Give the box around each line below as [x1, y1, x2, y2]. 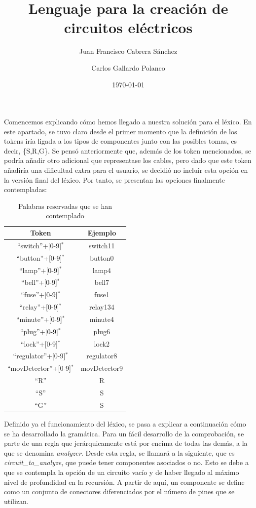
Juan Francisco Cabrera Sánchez [79, 46, 178, 56]
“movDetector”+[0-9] [7, 363, 71, 373]
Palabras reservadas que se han [18, 200, 112, 211]
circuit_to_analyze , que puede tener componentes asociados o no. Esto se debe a [4, 457, 249, 468]
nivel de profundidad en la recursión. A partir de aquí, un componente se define [4, 476, 245, 487]
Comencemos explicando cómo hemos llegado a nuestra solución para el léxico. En [4, 117, 252, 127]
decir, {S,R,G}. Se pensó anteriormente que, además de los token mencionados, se [4, 145, 251, 156]
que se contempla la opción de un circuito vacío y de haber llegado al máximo [4, 467, 239, 477]
